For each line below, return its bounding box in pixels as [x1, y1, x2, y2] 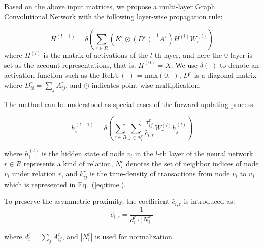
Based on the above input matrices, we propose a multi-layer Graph [4, 1, 215, 11]
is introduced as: [184, 196, 235, 206]
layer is [230, 50, 252, 60]
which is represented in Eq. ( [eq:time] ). [4, 179, 126, 189]
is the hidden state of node [42, 148, 125, 159]
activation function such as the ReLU [4, 69, 120, 80]
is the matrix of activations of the [43, 50, 148, 60]
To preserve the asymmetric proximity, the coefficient [4, 196, 170, 206]
